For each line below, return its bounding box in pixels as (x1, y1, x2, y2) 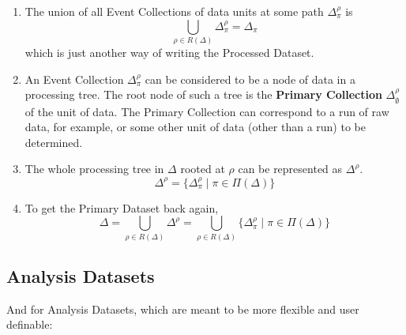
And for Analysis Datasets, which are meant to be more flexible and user (6, 300, 359, 317)
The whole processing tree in (24, 160, 164, 177)
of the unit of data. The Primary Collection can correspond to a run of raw (24, 103, 389, 119)
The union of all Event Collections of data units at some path (24, 3, 324, 19)
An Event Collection (24, 70, 124, 87)
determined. (24, 134, 83, 150)
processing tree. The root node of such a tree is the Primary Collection (24, 86, 382, 103)
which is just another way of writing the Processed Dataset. (24, 43, 314, 60)
